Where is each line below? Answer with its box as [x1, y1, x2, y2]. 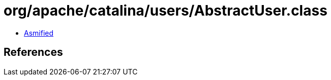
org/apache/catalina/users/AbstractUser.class [4, 2, 327, 19]
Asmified [24, 28, 54, 37]
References [4, 46, 63, 59]
